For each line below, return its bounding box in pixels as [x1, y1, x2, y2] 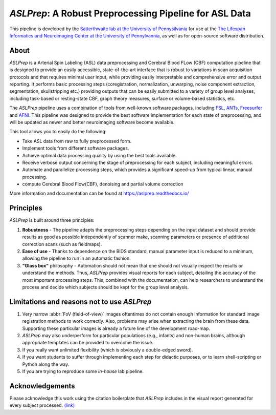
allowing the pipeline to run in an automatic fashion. [22, 255, 131, 261]
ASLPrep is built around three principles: [9, 217, 95, 223]
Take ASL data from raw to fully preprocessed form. [22, 138, 132, 144]
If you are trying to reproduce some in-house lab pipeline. [22, 368, 144, 374]
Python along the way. [22, 361, 70, 367]
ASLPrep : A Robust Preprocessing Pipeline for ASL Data [9, 8, 251, 19]
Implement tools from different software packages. [22, 145, 129, 151]
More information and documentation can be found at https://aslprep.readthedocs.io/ [9, 190, 189, 197]
